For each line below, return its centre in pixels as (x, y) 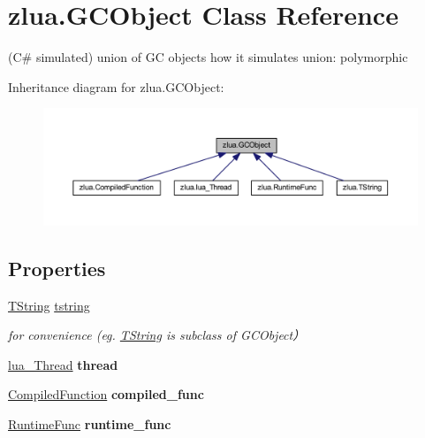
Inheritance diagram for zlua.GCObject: (116, 86)
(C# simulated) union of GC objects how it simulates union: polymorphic (208, 57)
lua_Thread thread (63, 364)
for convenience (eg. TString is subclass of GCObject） (157, 335)
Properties (57, 268)
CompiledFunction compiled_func (106, 394)
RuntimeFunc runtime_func (90, 423)
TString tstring (49, 305)
